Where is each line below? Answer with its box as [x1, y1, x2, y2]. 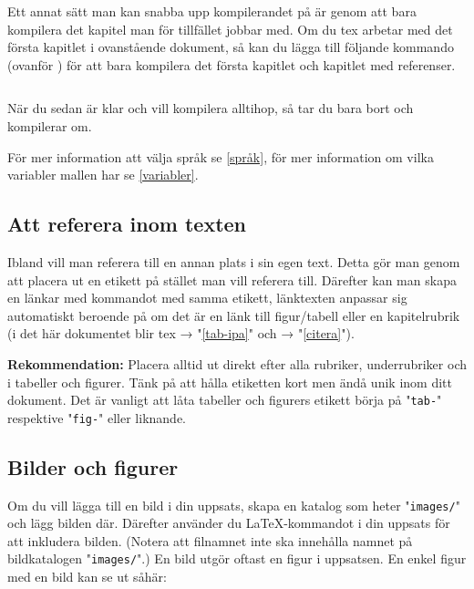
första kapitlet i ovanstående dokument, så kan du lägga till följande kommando [7, 37, 454, 57]
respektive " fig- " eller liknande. [7, 408, 187, 427]
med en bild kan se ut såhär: [7, 567, 167, 586]
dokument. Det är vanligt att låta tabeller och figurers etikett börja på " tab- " [7, 390, 442, 409]
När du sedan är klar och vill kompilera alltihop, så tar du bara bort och [7, 98, 414, 118]
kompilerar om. [7, 116, 92, 135]
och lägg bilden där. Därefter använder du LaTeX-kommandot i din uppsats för [7, 513, 450, 532]
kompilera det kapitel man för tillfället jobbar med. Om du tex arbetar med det [7, 19, 453, 38]
